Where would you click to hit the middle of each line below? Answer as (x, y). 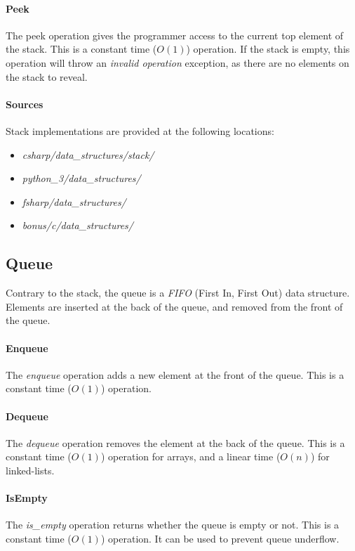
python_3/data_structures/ (81, 178)
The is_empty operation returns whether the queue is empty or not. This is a (173, 525)
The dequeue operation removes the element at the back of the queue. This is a (175, 442)
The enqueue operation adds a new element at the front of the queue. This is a (175, 374)
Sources (25, 104)
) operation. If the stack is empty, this (268, 49)
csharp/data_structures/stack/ (88, 154)
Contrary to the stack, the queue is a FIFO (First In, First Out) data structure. (178, 293)
